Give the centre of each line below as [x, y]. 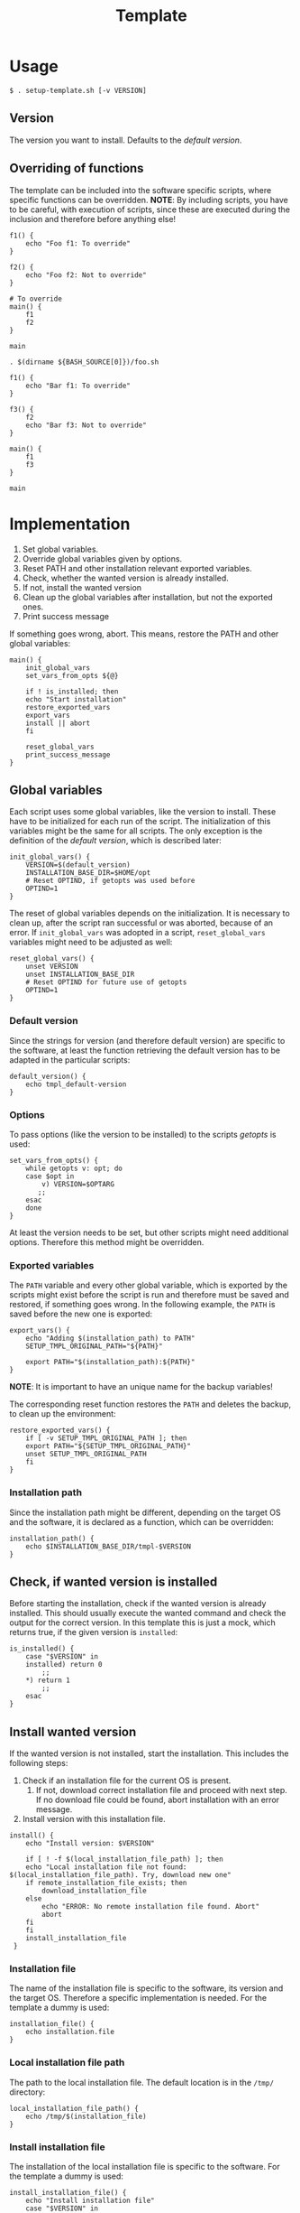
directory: [27, 2092]
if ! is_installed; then [72, 692]
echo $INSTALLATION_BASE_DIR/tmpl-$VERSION [109, 1546]
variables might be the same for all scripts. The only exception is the [136, 831]
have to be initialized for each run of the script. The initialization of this [140, 822]
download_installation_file [94, 1891]
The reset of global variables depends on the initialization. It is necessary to [150, 914]
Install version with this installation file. [94, 1819]
